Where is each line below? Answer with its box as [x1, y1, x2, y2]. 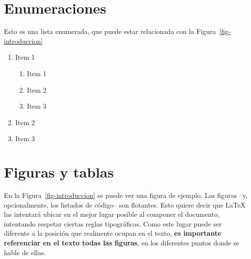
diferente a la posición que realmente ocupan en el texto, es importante [4, 228, 221, 238]
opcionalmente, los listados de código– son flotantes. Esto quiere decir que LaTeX [4, 199, 246, 210]
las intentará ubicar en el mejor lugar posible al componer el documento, [4, 209, 220, 219]
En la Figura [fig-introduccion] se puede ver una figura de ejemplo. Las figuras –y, [4, 190, 248, 200]
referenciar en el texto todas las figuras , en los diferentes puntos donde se [4, 237, 239, 247]
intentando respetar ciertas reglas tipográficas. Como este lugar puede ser [4, 218, 222, 228]
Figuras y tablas [4, 162, 114, 182]
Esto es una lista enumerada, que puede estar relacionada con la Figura [4, 26, 216, 36]
